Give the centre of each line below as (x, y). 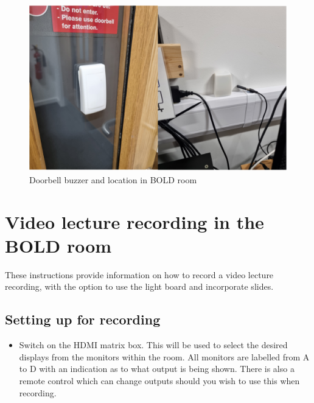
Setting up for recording (83, 319)
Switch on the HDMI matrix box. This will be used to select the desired (153, 345)
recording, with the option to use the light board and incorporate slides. (139, 286)
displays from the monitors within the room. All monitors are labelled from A (164, 356)
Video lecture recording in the (134, 221)
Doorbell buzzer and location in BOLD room (113, 179)
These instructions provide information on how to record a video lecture (139, 274)
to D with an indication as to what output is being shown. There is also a (157, 369)
